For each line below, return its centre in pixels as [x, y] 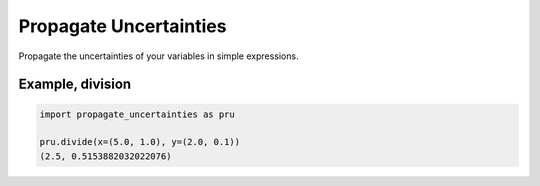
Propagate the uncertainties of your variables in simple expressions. [158, 56]
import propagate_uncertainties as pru [137, 114]
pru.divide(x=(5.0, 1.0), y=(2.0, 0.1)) [139, 142]
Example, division [75, 84]
